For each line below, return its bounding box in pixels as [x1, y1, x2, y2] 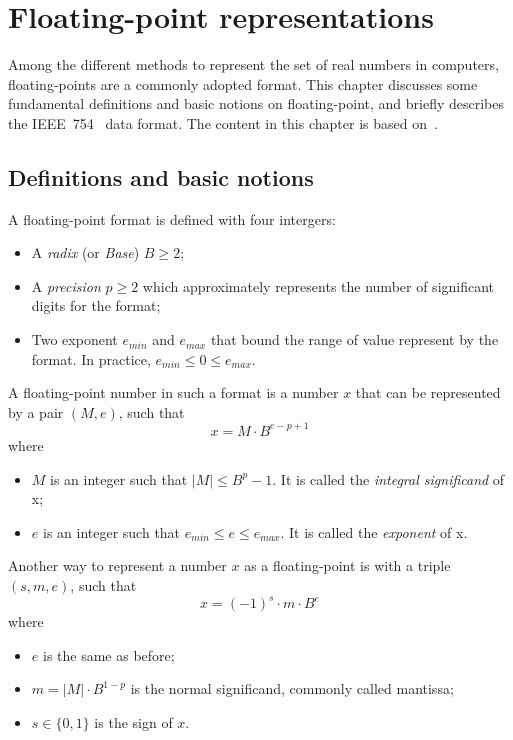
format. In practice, [31, 348, 151, 369]
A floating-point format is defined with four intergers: [8, 208, 336, 229]
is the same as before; [42, 644, 175, 665]
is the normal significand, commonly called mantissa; [130, 678, 454, 699]
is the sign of [94, 711, 173, 732]
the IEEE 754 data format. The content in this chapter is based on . [8, 112, 438, 133]
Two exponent [31, 329, 118, 350]
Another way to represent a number [8, 555, 227, 576]
